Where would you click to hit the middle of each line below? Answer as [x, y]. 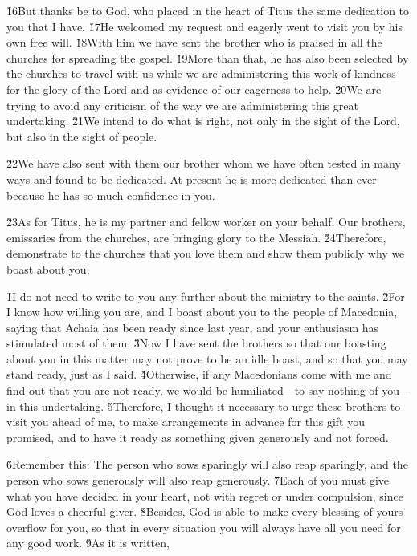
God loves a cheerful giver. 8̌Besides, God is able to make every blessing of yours [205, 511]
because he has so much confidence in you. [111, 195]
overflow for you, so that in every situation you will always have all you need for [204, 527]
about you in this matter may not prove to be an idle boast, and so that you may [207, 358]
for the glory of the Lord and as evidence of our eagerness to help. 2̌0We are [194, 89]
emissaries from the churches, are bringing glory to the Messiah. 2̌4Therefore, [196, 237]
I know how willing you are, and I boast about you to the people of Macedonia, [202, 312]
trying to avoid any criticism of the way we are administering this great [182, 105]
